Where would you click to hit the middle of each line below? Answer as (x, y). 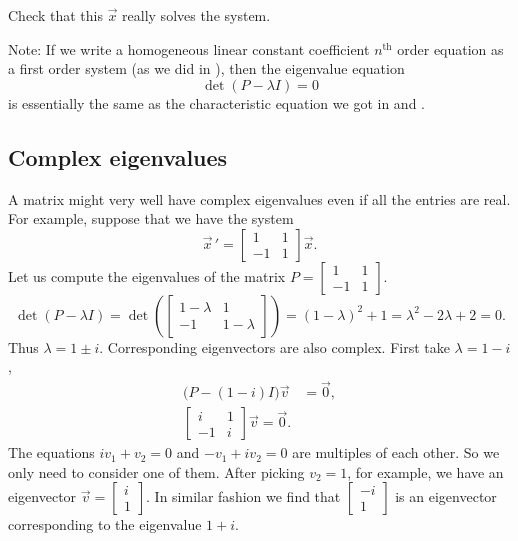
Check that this (55, 15)
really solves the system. (196, 15)
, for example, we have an (425, 471)
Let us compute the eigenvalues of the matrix (147, 275)
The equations (51, 452)
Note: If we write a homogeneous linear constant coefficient (189, 48)
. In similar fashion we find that (243, 496)
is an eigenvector (446, 496)
